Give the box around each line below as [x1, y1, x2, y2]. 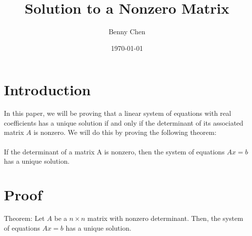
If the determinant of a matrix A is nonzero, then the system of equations [4, 146, 225, 156]
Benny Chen [108, 26, 146, 37]
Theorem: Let [4, 213, 45, 223]
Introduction [4, 80, 91, 100]
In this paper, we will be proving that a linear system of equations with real [4, 108, 231, 118]
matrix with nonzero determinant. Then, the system [87, 213, 243, 223]
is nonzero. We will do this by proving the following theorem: [33, 127, 217, 137]
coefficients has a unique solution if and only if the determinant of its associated [4, 117, 244, 128]
